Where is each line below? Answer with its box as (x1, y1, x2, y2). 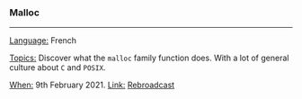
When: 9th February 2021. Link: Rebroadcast (9, 79, 175, 91)
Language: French (9, 35, 77, 46)
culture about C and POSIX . (9, 62, 106, 73)
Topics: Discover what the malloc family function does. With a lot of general (9, 52, 289, 64)
